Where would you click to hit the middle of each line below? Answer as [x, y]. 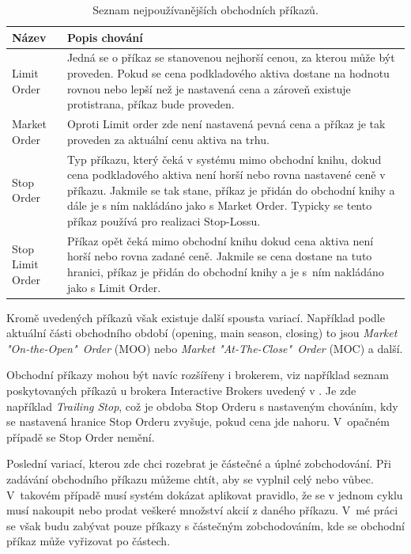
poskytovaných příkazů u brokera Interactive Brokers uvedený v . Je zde [181, 390]
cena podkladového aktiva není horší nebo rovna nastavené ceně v [226, 175]
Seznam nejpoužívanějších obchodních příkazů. [205, 9]
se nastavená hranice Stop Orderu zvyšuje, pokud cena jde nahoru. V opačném [198, 421]
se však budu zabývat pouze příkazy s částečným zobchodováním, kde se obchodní [206, 525]
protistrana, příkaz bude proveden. [151, 104]
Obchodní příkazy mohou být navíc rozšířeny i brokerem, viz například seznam [198, 375]
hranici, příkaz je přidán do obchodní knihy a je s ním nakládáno [225, 271]
